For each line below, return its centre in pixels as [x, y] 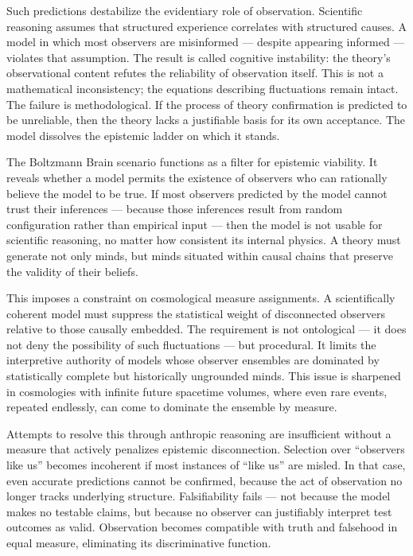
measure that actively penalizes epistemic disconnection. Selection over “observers [206, 449]
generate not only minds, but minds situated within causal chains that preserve [200, 255]
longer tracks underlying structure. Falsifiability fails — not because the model [199, 496]
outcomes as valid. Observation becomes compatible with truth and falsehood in [202, 527]
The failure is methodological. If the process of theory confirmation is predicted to [207, 104]
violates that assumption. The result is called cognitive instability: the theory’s [199, 57]
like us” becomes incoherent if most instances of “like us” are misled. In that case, [206, 465]
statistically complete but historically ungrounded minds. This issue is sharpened [204, 376]
